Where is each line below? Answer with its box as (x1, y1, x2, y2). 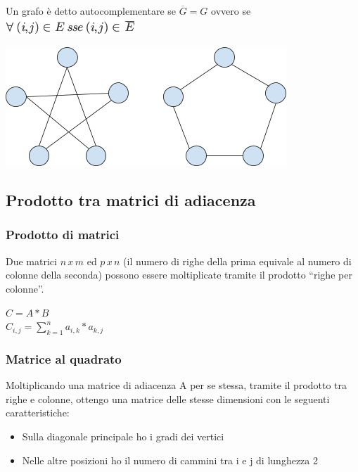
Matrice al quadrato (6, 350, 122, 367)
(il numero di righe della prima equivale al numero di (123, 253, 352, 268)
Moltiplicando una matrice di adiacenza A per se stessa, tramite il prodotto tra (6, 378, 347, 393)
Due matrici (6, 253, 57, 268)
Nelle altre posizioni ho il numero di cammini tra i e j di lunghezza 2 (22, 452, 318, 467)
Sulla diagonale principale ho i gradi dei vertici (22, 428, 224, 443)
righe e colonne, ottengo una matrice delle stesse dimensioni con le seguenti (6, 391, 330, 406)
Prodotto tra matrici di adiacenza (6, 189, 256, 211)
